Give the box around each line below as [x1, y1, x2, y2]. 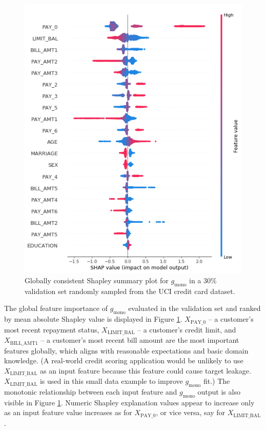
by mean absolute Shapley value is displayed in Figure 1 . [4, 314, 182, 324]
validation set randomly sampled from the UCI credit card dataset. [25, 285, 235, 296]
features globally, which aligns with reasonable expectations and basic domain [4, 345, 249, 356]
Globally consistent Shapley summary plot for [25, 275, 169, 285]
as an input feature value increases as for [4, 407, 132, 418]
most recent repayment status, [4, 324, 99, 335]
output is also [197, 386, 240, 397]
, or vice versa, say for [156, 407, 226, 418]
